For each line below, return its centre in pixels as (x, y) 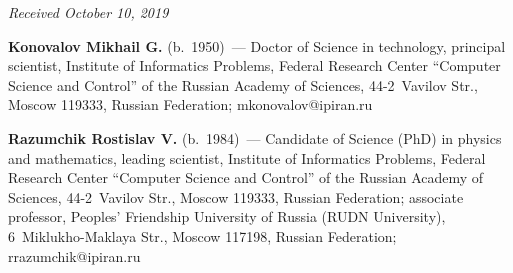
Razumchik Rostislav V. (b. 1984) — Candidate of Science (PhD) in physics (255, 137)
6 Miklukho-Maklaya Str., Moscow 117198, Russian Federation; (202, 235)
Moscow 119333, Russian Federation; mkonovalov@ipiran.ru (190, 104)
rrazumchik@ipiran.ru (74, 255)
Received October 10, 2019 (88, 12)
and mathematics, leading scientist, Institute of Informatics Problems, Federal (247, 157)
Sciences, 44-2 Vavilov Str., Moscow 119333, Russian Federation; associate (236, 196)
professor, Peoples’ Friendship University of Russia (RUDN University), (227, 216)
